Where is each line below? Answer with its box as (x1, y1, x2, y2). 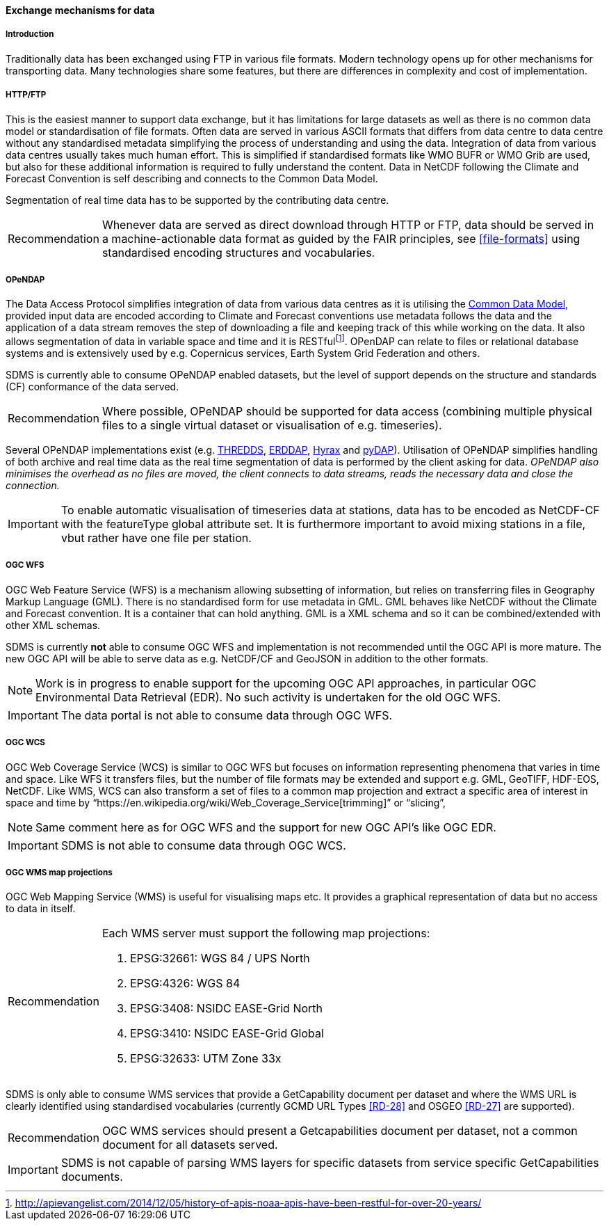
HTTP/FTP (6, 90, 47, 100)
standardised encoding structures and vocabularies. (101, 245, 375, 260)
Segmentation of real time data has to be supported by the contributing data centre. (6, 193, 389, 206)
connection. (6, 479, 60, 491)
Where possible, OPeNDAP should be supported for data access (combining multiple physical (101, 404, 592, 418)
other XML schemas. (6, 619, 101, 631)
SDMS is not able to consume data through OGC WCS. (60, 838, 346, 852)
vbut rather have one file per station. (60, 531, 252, 545)
